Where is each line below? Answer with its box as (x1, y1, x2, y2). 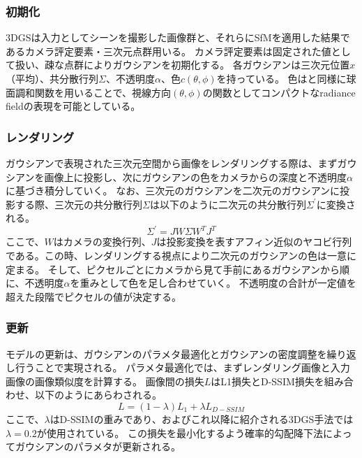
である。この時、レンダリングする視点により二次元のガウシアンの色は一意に (6, 248, 357, 263)
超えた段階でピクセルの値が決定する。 (6, 289, 181, 303)
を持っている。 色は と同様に (216, 71, 347, 85)
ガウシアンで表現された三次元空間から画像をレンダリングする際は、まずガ (6, 156, 347, 170)
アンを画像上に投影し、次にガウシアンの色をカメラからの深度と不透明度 (15, 169, 347, 184)
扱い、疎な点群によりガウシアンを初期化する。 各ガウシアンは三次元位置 (15, 57, 350, 72)
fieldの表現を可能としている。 (6, 99, 141, 113)
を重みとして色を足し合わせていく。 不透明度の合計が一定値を (70, 275, 356, 290)
